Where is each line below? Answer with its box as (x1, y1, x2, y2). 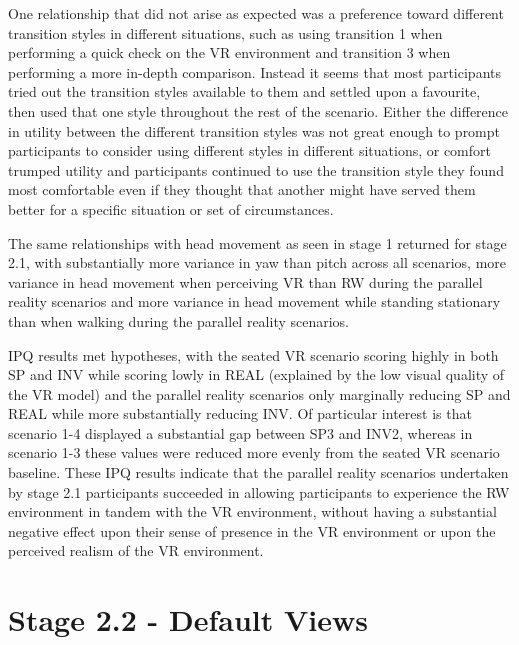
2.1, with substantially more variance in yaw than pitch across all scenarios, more (8, 252, 507, 273)
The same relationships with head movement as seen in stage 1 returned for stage (8, 232, 507, 253)
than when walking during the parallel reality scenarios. (8, 310, 350, 331)
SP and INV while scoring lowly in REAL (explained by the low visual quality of (8, 364, 505, 385)
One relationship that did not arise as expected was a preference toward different (8, 3, 504, 23)
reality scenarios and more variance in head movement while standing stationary (8, 291, 501, 312)
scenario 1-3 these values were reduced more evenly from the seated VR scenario (8, 442, 500, 463)
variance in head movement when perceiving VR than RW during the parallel (8, 271, 483, 292)
